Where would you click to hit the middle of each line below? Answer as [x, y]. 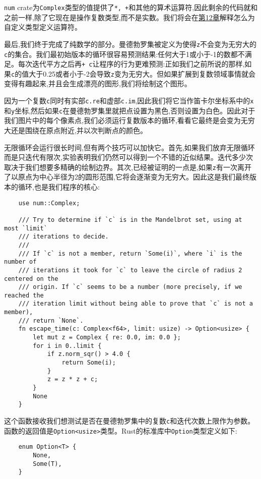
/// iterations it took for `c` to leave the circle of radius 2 [130, 270]
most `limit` [26, 228]
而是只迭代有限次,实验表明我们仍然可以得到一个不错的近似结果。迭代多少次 [128, 157]
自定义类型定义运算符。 [43, 27]
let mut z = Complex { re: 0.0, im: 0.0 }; [107, 338]
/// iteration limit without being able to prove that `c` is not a [136, 304]
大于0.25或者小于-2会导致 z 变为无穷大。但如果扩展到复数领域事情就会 [142, 73]
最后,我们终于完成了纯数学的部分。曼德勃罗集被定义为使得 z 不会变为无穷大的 [130, 44]
